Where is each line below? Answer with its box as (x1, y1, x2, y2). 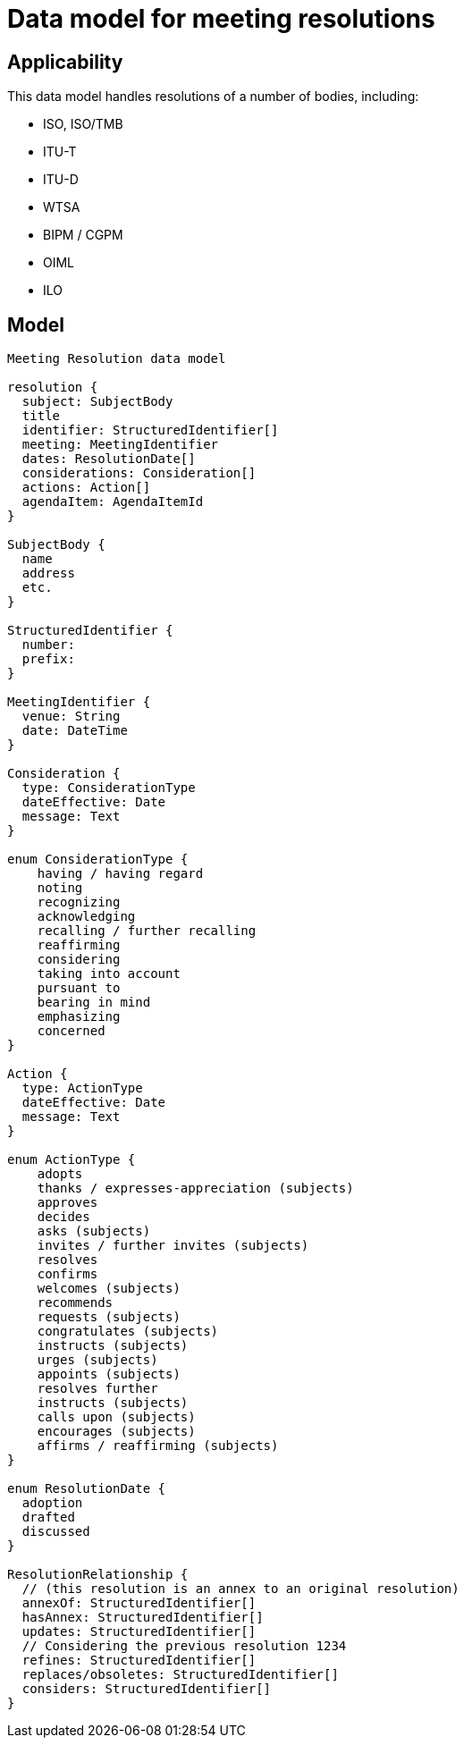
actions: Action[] (21, 480, 151, 495)
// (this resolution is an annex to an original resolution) (21, 1581, 460, 1597)
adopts (37, 1167, 83, 1182)
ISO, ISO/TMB (43, 116, 123, 132)
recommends (37, 1295, 114, 1311)
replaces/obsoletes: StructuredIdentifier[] (21, 1667, 339, 1682)
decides (37, 1210, 90, 1225)
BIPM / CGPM (43, 227, 123, 243)
